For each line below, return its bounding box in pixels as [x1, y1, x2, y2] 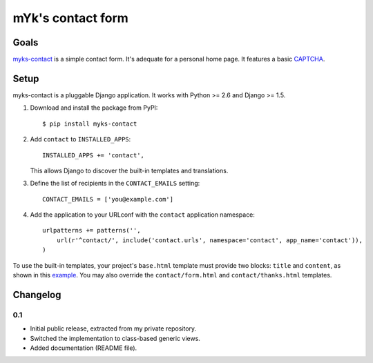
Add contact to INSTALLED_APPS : [30, 135, 131, 144]
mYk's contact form [12, 10, 129, 26]
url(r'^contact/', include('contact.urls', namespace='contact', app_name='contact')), [56, 236, 363, 244]
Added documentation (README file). [30, 344, 137, 352]
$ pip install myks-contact [42, 119, 137, 128]
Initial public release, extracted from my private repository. [30, 324, 197, 333]
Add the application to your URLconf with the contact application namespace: [30, 210, 256, 219]
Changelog [12, 288, 61, 300]
